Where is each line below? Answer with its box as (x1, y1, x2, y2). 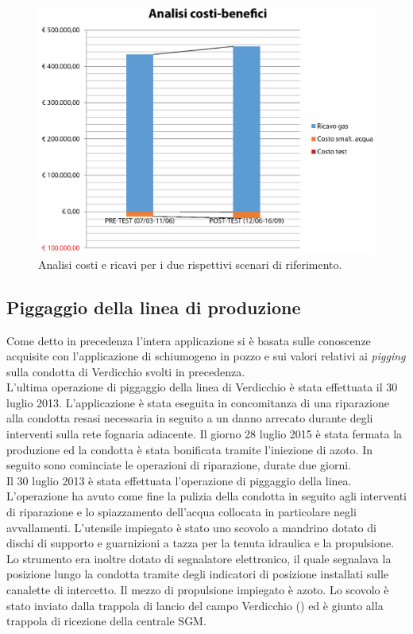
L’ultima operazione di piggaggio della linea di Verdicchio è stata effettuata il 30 (6, 379, 398, 395)
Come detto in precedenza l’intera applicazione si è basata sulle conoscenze (6, 332, 371, 348)
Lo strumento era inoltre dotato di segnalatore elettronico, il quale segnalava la (6, 550, 392, 566)
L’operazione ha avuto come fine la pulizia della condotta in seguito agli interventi (6, 488, 407, 504)
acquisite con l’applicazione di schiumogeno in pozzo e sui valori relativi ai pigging (6, 348, 406, 364)
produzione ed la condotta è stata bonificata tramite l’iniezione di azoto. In (6, 441, 373, 457)
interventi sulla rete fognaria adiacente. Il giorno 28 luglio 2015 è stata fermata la (6, 426, 403, 442)
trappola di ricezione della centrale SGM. (6, 613, 206, 629)
